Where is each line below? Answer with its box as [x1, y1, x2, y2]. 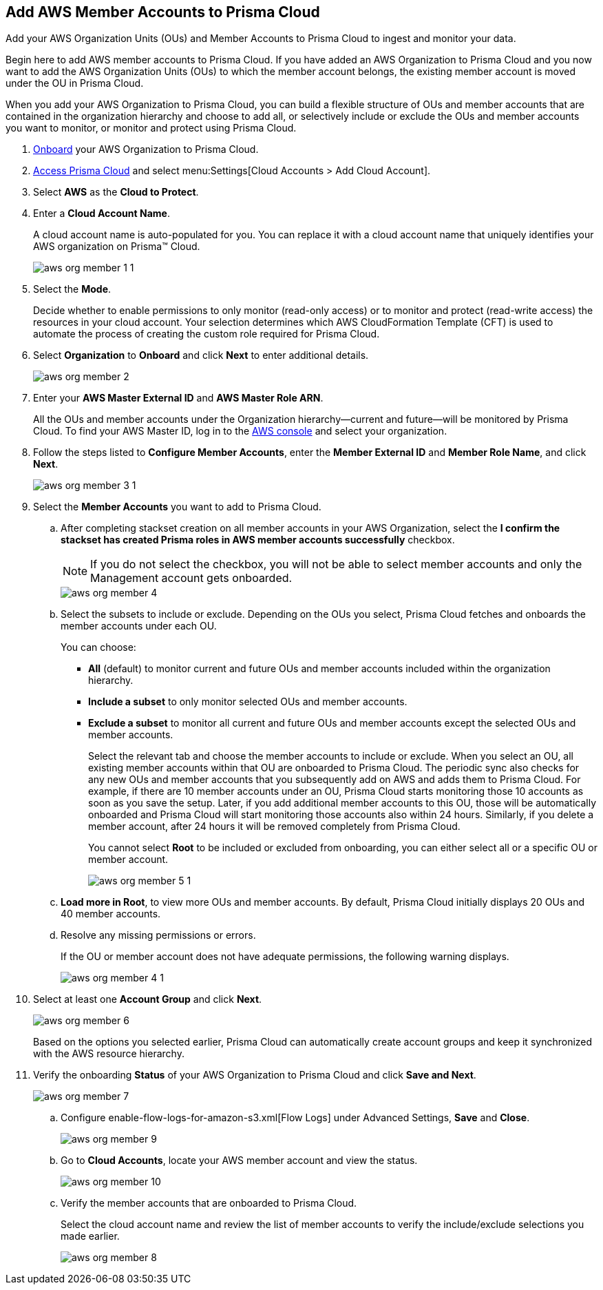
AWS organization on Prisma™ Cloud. [33, 240, 200, 253]
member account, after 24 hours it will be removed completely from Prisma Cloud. [88, 820, 461, 833]
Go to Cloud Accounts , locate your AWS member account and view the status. [61, 1154, 418, 1167]
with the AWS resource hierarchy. [33, 1048, 184, 1060]
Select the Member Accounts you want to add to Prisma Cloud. [33, 501, 321, 513]
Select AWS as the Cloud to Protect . [33, 186, 199, 198]
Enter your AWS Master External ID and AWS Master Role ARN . [33, 392, 324, 404]
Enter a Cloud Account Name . [33, 207, 170, 220]
